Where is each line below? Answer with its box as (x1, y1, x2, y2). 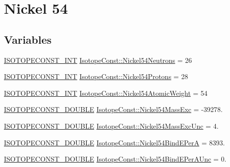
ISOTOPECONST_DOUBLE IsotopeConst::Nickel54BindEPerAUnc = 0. (4, 154, 227, 164)
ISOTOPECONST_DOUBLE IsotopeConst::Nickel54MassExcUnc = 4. (4, 120, 219, 131)
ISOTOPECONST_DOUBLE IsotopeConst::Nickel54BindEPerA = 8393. (4, 137, 225, 147)
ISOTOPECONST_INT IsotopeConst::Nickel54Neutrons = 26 (4, 55, 192, 65)
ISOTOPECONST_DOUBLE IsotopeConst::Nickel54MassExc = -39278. (4, 104, 223, 114)
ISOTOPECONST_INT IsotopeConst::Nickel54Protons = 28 (4, 71, 188, 82)
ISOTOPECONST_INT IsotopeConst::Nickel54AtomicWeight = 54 (4, 87, 208, 98)
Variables (4, 31, 52, 47)
